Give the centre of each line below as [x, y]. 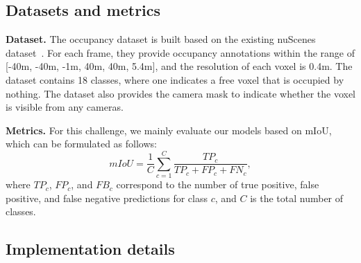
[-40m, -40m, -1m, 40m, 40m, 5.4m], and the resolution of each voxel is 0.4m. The [179, 66]
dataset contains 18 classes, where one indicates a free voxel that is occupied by [175, 79]
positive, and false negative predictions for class [107, 198]
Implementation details [90, 249]
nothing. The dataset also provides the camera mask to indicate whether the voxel [180, 93]
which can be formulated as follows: [81, 144]
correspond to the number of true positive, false [218, 184]
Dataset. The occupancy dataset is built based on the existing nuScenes [161, 39]
